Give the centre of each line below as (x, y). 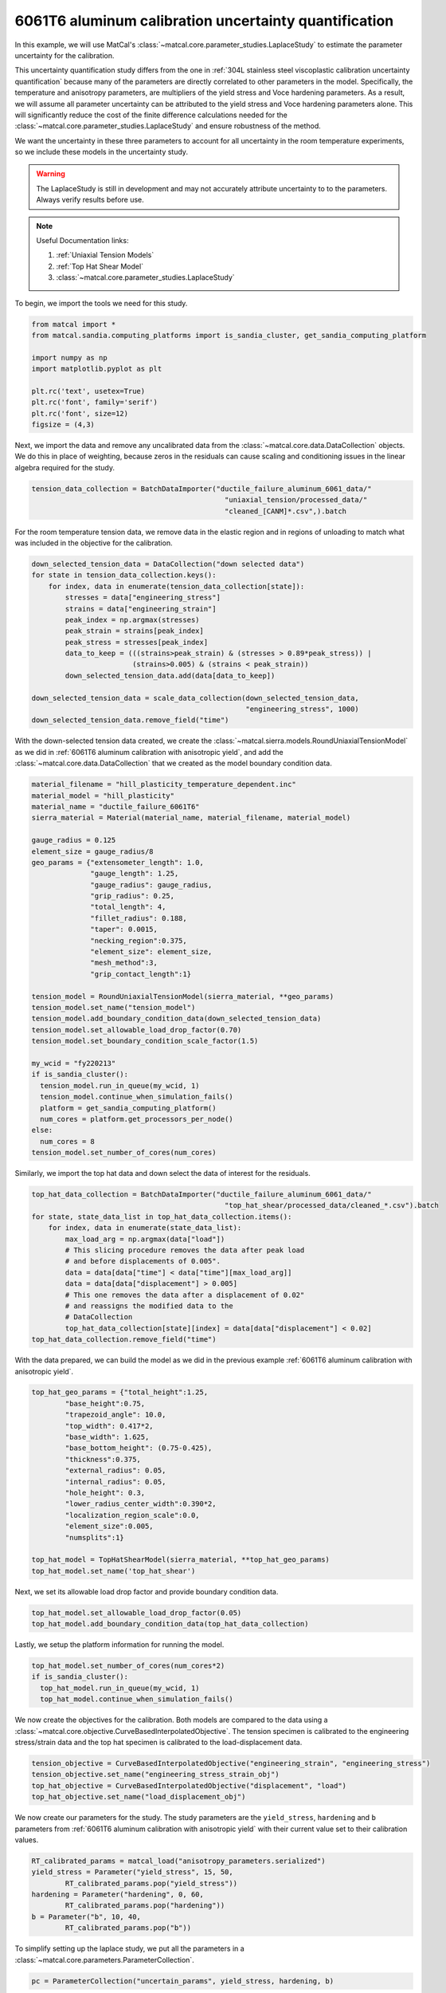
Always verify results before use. (90, 200)
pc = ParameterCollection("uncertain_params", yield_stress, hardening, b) (183, 1981)
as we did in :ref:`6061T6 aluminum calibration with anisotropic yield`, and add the (149, 752)
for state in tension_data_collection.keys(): (124, 575)
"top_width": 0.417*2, (110, 1426)
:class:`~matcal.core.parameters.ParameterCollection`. (104, 1960)
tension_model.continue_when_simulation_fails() (137, 1097)
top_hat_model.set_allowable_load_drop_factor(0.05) (137, 1613)
